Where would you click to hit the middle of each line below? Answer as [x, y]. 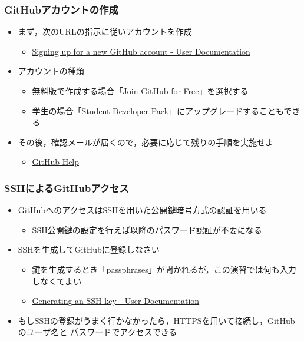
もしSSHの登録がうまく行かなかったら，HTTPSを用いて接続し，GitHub [156, 320]
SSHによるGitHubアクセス [67, 188]
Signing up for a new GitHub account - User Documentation [141, 51]
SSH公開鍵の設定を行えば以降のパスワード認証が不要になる [147, 229]
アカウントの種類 [51, 71]
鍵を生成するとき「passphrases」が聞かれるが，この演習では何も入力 [164, 269]
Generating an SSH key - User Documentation [116, 301]
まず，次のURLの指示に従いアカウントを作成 [105, 32]
